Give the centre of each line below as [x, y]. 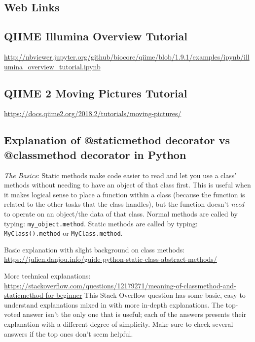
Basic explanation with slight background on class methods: [94, 249]
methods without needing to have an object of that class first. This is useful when [127, 185]
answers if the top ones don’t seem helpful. [69, 333]
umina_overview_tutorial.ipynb [52, 66]
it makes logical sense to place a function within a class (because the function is [125, 194]
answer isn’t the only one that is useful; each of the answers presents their [135, 314]
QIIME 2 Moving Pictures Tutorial [96, 93]
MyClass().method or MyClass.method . [63, 233]
